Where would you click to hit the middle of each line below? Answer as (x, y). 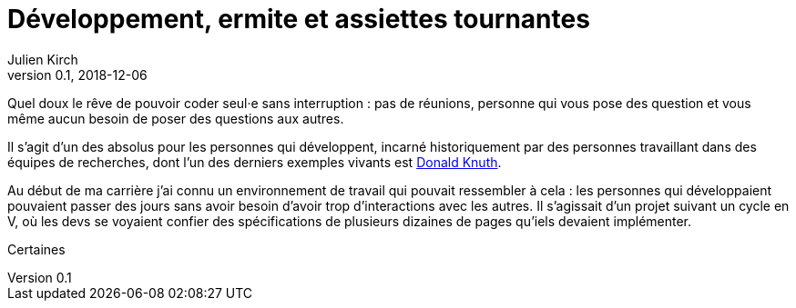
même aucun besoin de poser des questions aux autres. (176, 118)
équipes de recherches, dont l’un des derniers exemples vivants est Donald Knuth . (255, 162)
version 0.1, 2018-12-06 (77, 75)
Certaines (36, 249)
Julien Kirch (43, 59)
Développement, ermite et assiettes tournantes (299, 19)
